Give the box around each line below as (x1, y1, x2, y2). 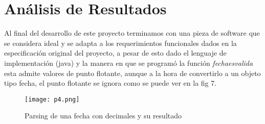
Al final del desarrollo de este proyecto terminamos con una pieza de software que (4, 28, 260, 38)
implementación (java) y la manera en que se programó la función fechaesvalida (4, 57, 253, 68)
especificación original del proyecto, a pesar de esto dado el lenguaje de (4, 47, 227, 58)
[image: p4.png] (25, 95, 80, 103)
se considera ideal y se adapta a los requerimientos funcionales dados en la (4, 37, 237, 48)
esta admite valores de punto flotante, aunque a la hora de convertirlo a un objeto (4, 67, 261, 78)
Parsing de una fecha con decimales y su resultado (25, 110, 182, 121)
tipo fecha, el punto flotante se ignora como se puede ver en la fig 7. (4, 78, 217, 88)
